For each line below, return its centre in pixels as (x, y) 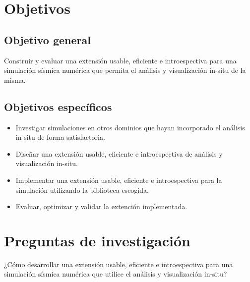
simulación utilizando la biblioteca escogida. (82, 190)
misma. (15, 80)
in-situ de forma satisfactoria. (60, 137)
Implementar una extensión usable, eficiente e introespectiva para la (119, 180)
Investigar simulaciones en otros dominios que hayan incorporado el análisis (130, 127)
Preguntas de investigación (97, 240)
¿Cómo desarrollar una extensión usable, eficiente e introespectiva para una (119, 264)
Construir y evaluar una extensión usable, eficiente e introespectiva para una (120, 60)
